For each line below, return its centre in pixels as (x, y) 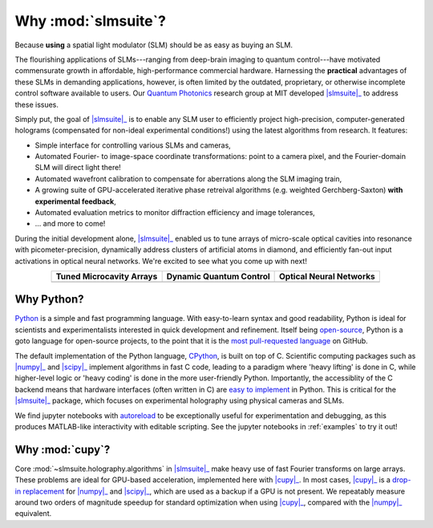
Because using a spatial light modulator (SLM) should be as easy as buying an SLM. (154, 45)
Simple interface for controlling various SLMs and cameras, (133, 145)
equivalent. (33, 514)
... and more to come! (70, 224)
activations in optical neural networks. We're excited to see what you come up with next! (161, 261)
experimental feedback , (75, 201)
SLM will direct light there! (78, 168)
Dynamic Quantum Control (218, 276)
